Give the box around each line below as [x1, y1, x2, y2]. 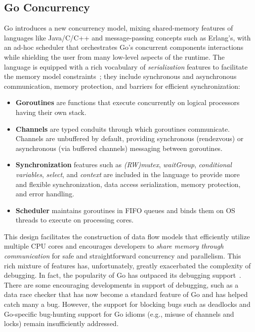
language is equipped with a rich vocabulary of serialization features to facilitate [4, 61, 248, 72]
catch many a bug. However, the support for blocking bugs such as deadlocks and [4, 299, 251, 309]
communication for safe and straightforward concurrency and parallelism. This [4, 251, 241, 261]
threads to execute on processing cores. [15, 215, 134, 225]
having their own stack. [15, 107, 86, 117]
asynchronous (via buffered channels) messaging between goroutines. [15, 143, 223, 153]
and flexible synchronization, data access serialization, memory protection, [15, 179, 241, 189]
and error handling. [15, 188, 75, 199]
